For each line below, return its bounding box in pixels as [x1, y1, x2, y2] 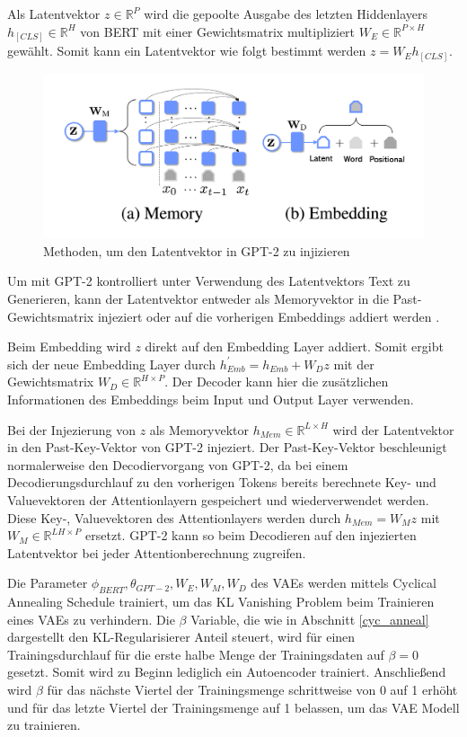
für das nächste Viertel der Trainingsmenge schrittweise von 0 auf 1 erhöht [47, 680, 458, 699]
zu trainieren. [7, 715, 81, 734]
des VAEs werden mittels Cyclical [251, 573, 436, 592]
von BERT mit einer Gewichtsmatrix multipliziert [80, 22, 356, 40]
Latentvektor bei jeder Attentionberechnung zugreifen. [7, 543, 306, 562]
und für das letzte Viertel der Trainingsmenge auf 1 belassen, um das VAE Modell [7, 697, 460, 716]
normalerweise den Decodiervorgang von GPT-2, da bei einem [7, 455, 348, 474]
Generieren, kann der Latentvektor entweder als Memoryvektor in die [7, 289, 389, 307]
